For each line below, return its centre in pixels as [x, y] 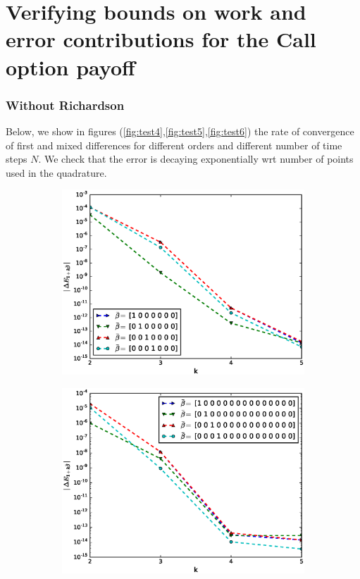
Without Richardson [65, 105]
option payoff [70, 67]
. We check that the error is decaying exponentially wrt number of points [196, 159]
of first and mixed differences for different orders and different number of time [174, 145]
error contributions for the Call [161, 39]
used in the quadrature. [56, 172]
